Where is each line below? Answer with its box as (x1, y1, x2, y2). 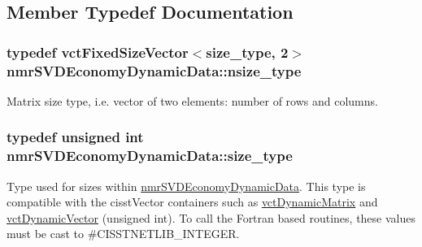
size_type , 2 (206, 41, 289, 62)
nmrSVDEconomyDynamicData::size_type (7, 145, 293, 166)
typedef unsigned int (7, 127, 144, 147)
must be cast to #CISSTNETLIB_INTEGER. (7, 225, 240, 242)
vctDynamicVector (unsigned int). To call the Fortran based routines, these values (7, 209, 415, 226)
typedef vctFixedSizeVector (7, 41, 189, 62)
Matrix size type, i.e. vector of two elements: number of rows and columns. (7, 92, 378, 109)
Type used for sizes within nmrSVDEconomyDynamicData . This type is (7, 177, 366, 194)
